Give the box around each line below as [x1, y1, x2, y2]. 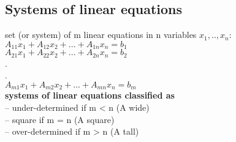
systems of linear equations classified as [5, 89, 175, 102]
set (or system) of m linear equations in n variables [5, 28, 197, 41]
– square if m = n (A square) [5, 113, 115, 125]
